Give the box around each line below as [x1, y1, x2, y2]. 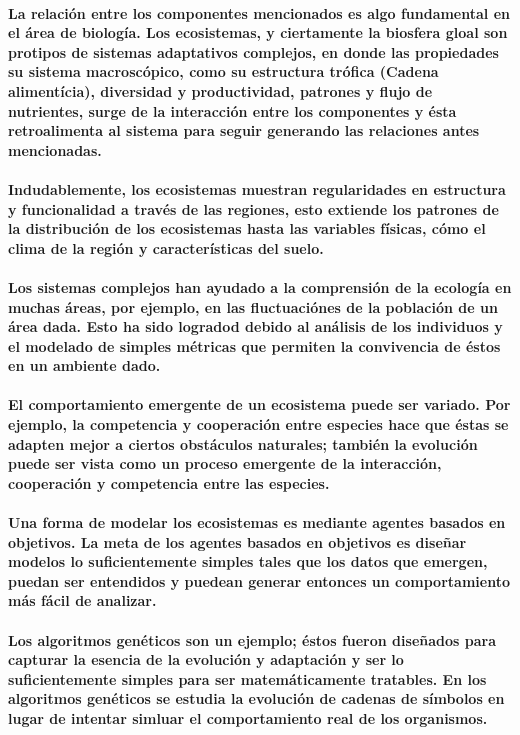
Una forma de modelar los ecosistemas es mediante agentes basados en [8, 512, 506, 533]
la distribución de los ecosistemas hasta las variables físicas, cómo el [8, 218, 486, 239]
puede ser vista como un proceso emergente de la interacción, [8, 453, 442, 474]
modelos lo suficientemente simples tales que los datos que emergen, [8, 551, 488, 572]
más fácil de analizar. [8, 590, 157, 611]
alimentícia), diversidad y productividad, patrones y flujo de [8, 80, 433, 101]
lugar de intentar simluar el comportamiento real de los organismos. [8, 707, 488, 728]
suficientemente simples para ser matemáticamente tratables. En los [8, 668, 487, 689]
